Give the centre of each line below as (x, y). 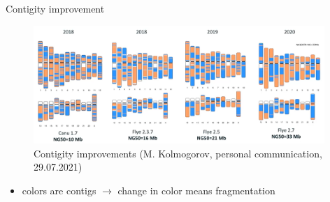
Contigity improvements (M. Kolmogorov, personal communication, (178, 153)
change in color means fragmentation (196, 191)
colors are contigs (59, 191)
